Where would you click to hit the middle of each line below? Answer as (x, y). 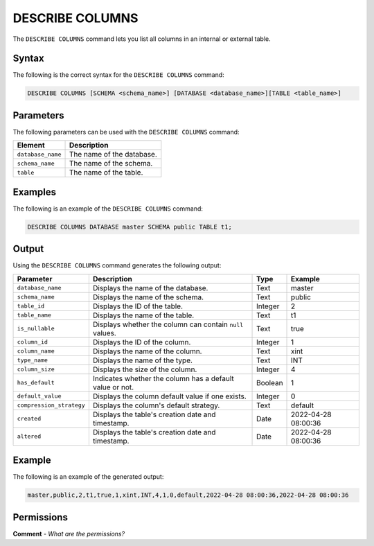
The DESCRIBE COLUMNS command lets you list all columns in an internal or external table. (142, 39)
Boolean (270, 382)
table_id (31, 306)
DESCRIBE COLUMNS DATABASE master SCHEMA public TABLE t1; (130, 227)
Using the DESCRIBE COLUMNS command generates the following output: (117, 265)
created (29, 419)
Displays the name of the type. (143, 360)
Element (31, 146)
